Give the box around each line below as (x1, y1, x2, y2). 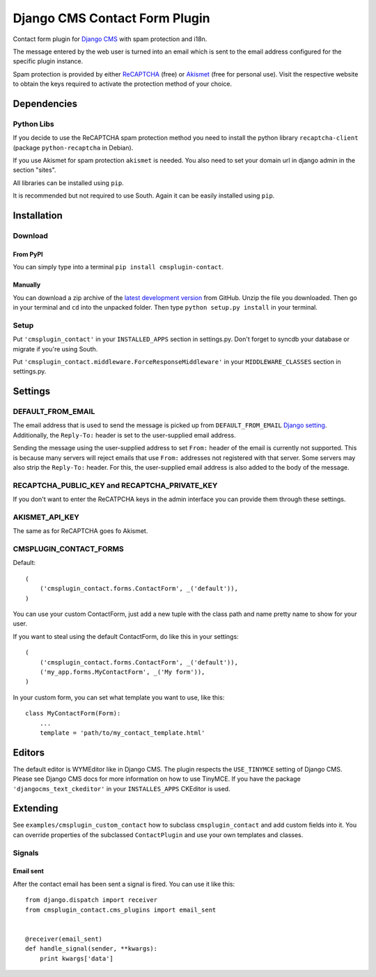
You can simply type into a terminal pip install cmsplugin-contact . (13, 263, 224, 271)
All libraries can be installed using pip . (13, 178, 125, 187)
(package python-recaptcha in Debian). (13, 143, 134, 152)
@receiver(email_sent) (25, 935, 103, 943)
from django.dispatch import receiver (25, 896, 158, 904)
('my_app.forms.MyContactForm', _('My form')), (39, 668, 205, 676)
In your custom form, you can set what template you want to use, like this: (13, 693, 225, 701)
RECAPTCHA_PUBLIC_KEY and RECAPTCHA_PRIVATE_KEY (13, 480, 218, 490)
